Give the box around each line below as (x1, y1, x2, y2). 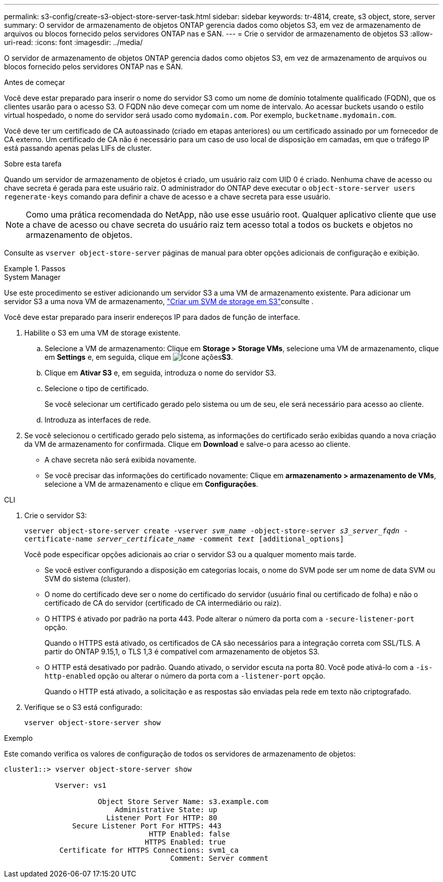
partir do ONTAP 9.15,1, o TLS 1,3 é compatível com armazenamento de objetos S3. (45, 647, 320, 656)
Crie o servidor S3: (24, 511, 87, 520)
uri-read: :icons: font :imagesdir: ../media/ (4, 38, 143, 47)
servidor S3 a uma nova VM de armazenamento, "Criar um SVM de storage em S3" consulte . (4, 297, 314, 306)
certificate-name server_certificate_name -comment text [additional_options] (24, 535, 344, 543)
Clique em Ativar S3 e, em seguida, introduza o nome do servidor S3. (45, 368, 276, 377)
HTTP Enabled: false (149, 830, 230, 838)
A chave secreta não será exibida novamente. (45, 455, 197, 464)
